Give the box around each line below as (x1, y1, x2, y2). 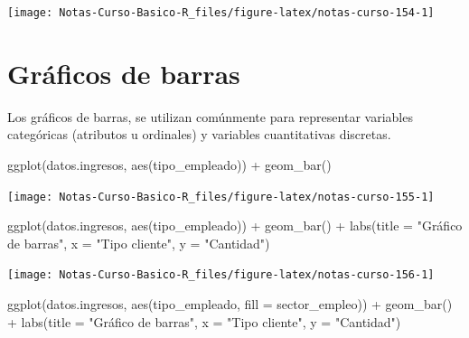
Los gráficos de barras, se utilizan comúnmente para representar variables (7, 107, 413, 126)
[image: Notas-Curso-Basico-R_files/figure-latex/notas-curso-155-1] (7, 190, 435, 203)
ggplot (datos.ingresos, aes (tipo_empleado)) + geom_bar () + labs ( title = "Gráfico (7, 216, 463, 235)
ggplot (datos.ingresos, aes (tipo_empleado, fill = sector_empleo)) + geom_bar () (7, 295, 453, 314)
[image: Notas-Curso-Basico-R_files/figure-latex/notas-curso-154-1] (7, 6, 435, 19)
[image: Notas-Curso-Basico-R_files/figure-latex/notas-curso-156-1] (7, 268, 435, 282)
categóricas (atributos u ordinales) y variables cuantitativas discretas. (7, 125, 391, 144)
